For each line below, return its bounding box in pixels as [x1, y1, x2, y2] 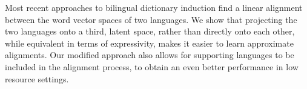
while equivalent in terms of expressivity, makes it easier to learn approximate [5, 36, 294, 49]
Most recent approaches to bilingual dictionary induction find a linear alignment [5, 1, 303, 13]
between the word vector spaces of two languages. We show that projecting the [5, 13, 297, 25]
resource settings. [5, 72, 69, 85]
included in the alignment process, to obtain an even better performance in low [5, 60, 299, 73]
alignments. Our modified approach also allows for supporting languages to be [5, 48, 294, 61]
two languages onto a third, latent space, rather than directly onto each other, [5, 25, 295, 38]
